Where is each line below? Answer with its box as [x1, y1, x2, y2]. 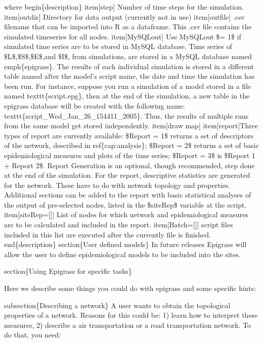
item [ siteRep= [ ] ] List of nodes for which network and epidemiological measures [4, 209, 248, 220]
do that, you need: [4, 329, 61, 340]
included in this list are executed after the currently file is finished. [4, 229, 211, 239]
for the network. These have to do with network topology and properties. [4, 179, 231, 190]
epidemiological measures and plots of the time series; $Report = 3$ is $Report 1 [4, 150, 255, 160]
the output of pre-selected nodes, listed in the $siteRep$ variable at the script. [4, 199, 247, 210]
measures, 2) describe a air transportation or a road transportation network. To [4, 319, 251, 330]
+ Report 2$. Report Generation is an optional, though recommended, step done [4, 160, 255, 170]
